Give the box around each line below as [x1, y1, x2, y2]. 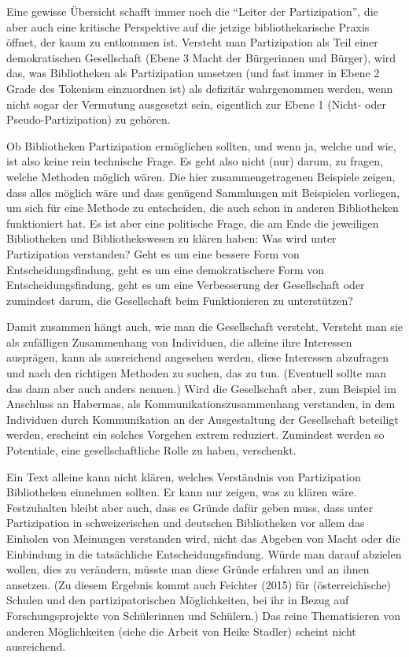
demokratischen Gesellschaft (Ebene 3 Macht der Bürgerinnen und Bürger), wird [6, 49, 396, 65]
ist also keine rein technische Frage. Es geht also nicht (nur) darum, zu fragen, [6, 153, 383, 169]
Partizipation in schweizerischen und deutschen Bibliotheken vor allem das [6, 514, 365, 531]
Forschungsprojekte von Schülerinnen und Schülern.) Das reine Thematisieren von [6, 607, 401, 623]
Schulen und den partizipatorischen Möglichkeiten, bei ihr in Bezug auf [6, 592, 349, 608]
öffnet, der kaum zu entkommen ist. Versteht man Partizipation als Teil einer [6, 34, 378, 50]
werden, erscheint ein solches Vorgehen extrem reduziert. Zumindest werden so [6, 426, 385, 443]
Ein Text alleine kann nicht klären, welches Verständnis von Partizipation [6, 468, 361, 484]
